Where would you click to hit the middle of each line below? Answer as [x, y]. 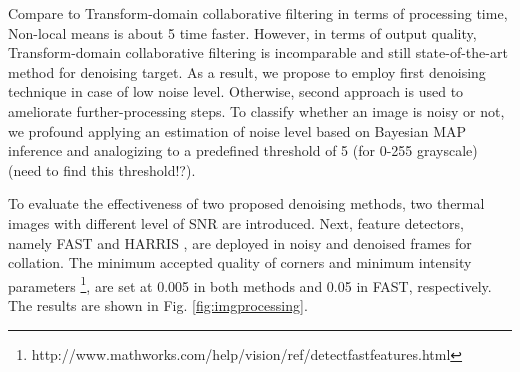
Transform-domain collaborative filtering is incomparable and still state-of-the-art [258, 52]
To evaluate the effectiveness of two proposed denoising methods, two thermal [246, 203]
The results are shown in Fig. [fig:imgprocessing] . [158, 304]
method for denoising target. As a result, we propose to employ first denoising [247, 71]
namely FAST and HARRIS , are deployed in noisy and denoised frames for [240, 242]
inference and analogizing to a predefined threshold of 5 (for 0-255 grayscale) [243, 150]
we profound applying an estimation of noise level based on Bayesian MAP [237, 130]
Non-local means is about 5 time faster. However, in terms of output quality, [242, 32]
